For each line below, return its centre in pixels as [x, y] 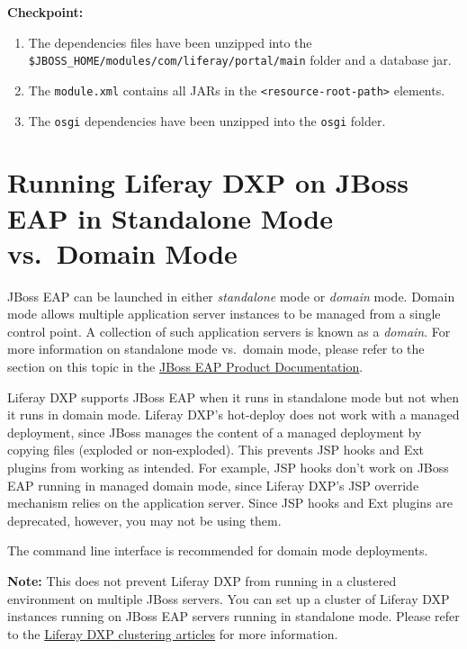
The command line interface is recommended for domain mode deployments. [218, 550]
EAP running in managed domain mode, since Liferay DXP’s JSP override [213, 485]
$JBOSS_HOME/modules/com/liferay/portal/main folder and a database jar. [240, 60]
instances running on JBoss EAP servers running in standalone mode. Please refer [233, 616]
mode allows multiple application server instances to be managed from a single [224, 314]
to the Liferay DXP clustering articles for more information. [173, 633]
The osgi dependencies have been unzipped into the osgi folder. [207, 120]
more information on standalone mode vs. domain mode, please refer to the [216, 349]
